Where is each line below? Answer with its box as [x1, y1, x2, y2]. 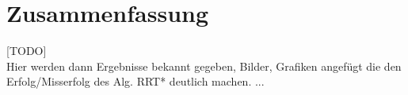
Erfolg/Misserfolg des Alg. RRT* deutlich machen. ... [6, 73, 265, 90]
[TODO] [6, 42, 47, 59]
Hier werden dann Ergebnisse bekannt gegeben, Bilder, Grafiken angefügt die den [6, 57, 402, 74]
